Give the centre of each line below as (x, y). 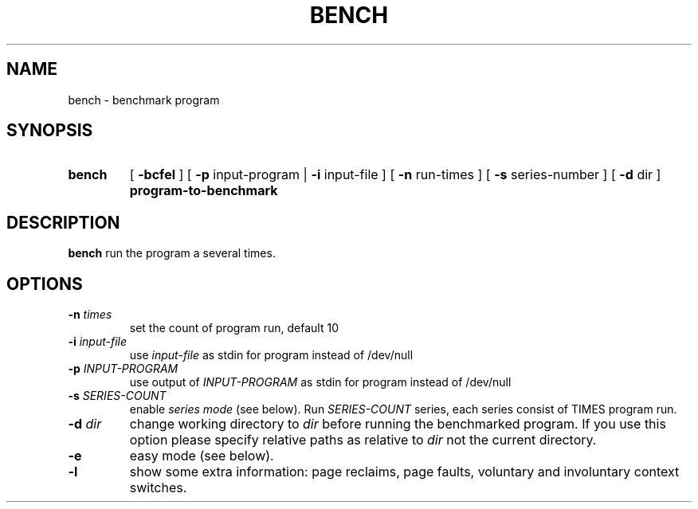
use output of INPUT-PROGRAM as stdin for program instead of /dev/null (320, 382)
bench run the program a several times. (172, 253)
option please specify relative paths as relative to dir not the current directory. (363, 440)
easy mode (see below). (202, 456)
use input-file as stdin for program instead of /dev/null (271, 355)
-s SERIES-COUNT (117, 396)
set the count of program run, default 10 (234, 328)
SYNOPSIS (50, 131)
